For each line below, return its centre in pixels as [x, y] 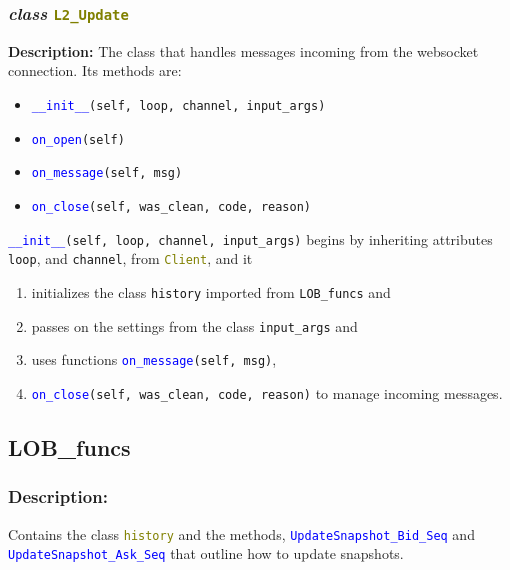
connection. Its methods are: [95, 70]
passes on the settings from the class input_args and [194, 325]
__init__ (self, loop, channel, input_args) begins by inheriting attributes [250, 238]
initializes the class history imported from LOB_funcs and [211, 291]
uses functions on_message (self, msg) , [154, 359]
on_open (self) [78, 139]
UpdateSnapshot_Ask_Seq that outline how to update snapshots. [206, 553]
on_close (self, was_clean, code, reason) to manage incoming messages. [267, 392]
